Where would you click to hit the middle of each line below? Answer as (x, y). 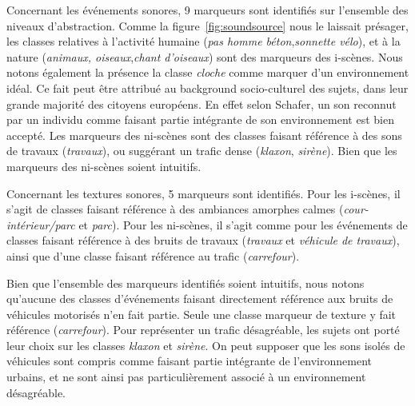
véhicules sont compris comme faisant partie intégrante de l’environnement (189, 361)
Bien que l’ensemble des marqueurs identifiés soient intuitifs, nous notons (186, 283)
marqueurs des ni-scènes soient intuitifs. (104, 166)
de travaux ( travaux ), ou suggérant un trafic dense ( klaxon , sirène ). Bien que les (202, 151)
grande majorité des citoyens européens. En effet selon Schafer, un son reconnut (202, 103)
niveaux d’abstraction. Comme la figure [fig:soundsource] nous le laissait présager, (207, 25)
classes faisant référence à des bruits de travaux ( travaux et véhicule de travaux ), (203, 240)
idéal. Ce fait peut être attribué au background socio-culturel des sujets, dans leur (207, 88)
